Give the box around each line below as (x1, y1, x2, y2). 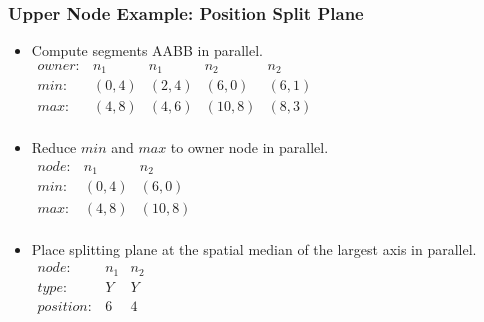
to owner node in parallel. (170, 137, 329, 158)
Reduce (31, 137, 77, 158)
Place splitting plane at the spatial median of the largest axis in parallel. (31, 238, 477, 259)
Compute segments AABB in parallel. (31, 40, 263, 61)
